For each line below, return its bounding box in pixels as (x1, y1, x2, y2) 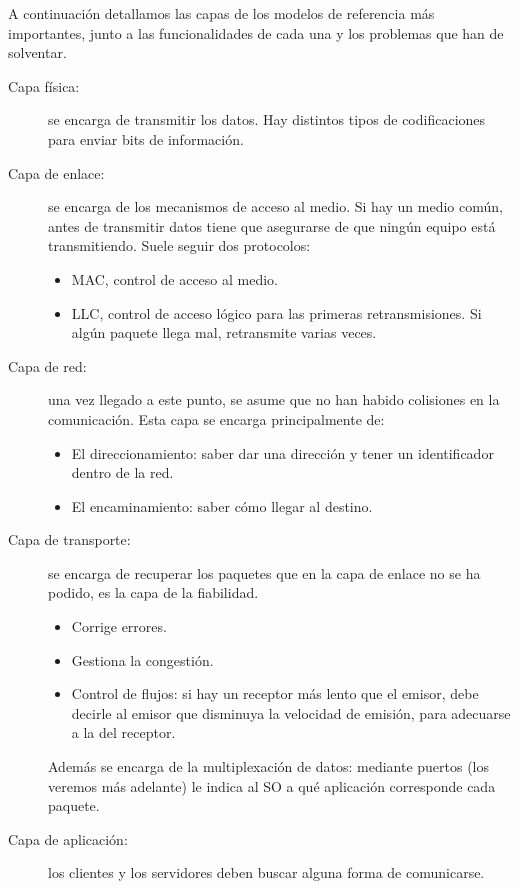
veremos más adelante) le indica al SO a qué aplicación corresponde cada (48, 775, 496, 796)
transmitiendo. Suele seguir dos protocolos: (48, 235, 311, 256)
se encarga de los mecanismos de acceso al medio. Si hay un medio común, (48, 196, 503, 217)
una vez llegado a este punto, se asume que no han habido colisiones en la (48, 389, 500, 410)
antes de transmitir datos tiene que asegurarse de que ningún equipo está (48, 215, 496, 236)
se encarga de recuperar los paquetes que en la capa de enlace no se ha (48, 562, 481, 583)
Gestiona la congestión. (71, 649, 214, 670)
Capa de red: (8, 355, 87, 376)
